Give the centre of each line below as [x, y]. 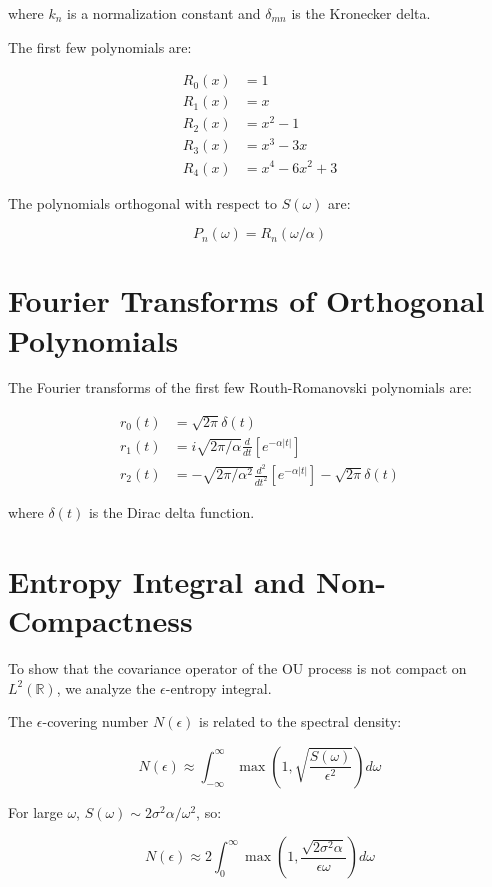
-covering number [95, 721]
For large [35, 811]
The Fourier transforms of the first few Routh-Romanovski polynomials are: [240, 387]
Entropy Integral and [157, 580]
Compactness [100, 620]
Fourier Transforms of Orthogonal [246, 300]
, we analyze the [106, 687]
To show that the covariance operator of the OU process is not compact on [237, 667]
